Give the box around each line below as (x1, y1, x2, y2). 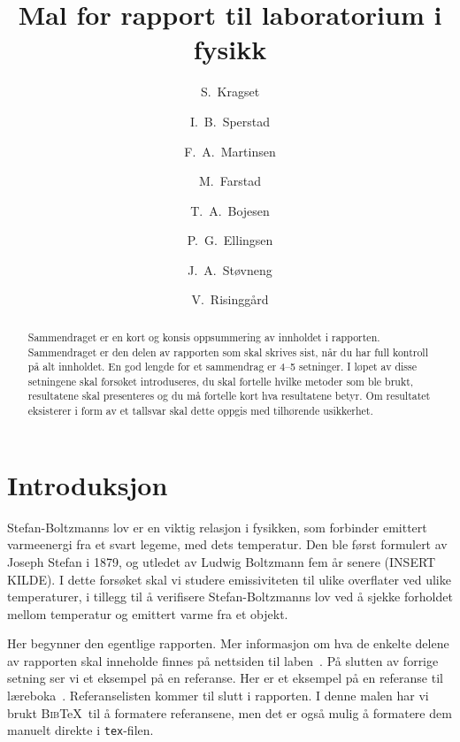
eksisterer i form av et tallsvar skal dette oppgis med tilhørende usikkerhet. (27, 403, 373, 418)
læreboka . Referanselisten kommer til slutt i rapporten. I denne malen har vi (7, 686, 429, 705)
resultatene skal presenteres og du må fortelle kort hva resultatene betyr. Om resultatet (27, 388, 431, 403)
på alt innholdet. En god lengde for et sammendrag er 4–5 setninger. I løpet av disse (27, 359, 417, 374)
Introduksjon (7, 466, 168, 502)
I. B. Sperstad (189, 111, 271, 130)
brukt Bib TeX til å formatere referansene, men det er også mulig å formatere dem (7, 703, 452, 722)
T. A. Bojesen (190, 201, 270, 219)
